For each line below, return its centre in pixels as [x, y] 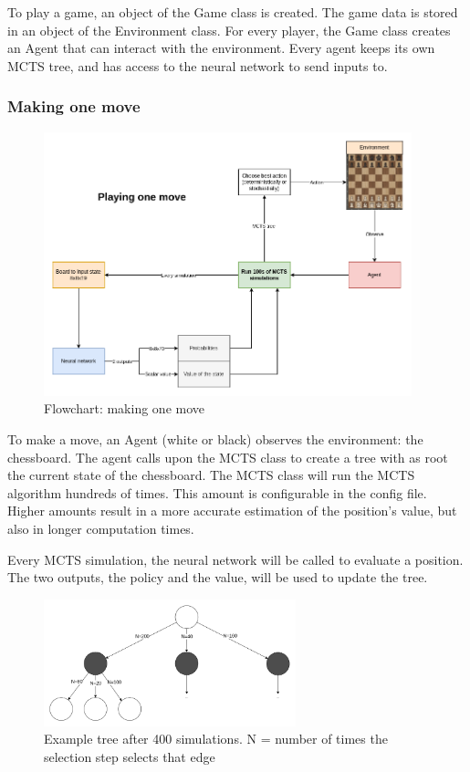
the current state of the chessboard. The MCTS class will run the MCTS [211, 475]
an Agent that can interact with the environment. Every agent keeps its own [221, 48]
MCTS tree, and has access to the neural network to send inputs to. [198, 65]
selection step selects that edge [130, 756]
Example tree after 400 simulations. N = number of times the [216, 739]
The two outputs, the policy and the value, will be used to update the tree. [218, 577]
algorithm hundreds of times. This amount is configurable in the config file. [217, 492]
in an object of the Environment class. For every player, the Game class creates [229, 30]
